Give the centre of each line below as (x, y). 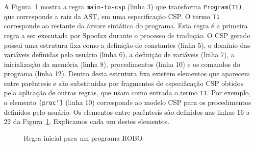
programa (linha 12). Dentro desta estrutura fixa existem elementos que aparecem (127, 73)
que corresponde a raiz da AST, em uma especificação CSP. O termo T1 (112, 16)
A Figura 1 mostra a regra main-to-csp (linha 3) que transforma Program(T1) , (124, 6)
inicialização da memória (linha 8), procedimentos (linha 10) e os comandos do (122, 64)
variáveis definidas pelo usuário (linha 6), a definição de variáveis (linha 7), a (119, 54)
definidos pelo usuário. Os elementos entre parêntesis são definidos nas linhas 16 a (127, 112)
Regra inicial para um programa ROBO (83, 137)
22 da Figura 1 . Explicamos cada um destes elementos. (87, 121)
